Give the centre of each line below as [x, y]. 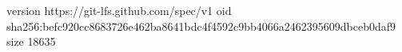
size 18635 [31, 41]
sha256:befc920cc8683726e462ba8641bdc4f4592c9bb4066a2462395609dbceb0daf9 [201, 26]
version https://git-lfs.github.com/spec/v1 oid [119, 10]
